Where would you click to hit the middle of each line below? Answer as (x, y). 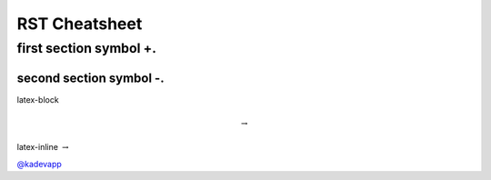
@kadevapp (40, 164)
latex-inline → (43, 147)
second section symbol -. (90, 78)
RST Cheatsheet (80, 24)
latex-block (38, 99)
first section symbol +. (86, 48)
